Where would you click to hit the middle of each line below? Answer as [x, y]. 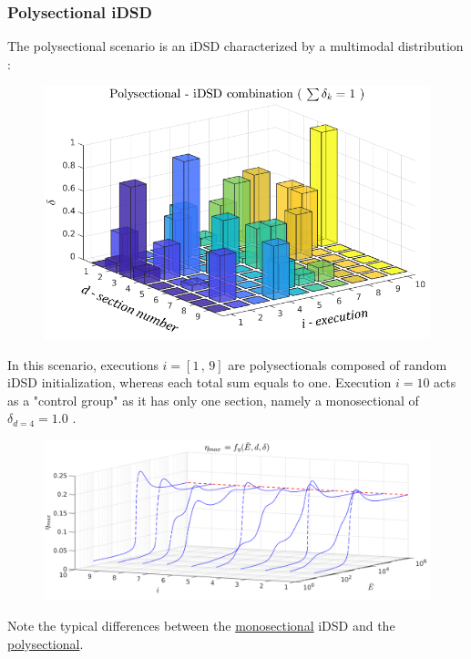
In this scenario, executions [83, 364]
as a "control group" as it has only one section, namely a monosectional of [213, 400]
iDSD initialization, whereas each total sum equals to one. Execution [200, 382]
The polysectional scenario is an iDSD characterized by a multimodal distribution [235, 46]
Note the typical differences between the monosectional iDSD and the [201, 626]
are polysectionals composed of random [338, 364]
